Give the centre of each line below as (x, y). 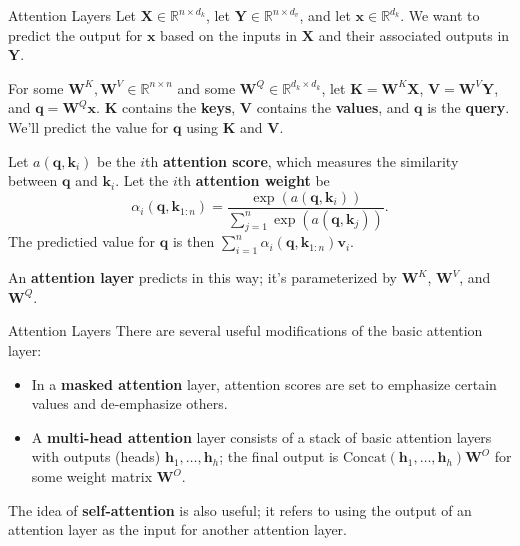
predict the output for (75, 34)
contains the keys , (178, 107)
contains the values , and (333, 107)
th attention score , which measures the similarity (302, 160)
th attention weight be (253, 180)
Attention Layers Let (72, 15)
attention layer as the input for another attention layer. (177, 529)
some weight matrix (92, 476)
